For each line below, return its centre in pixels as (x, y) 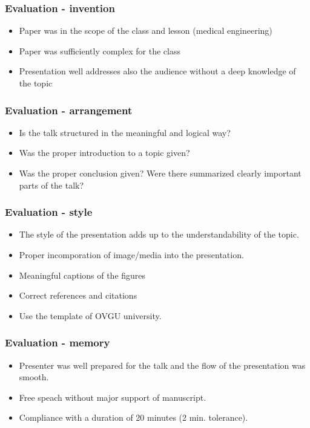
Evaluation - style (49, 212)
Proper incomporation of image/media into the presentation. (131, 255)
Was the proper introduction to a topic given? (104, 153)
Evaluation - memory (58, 342)
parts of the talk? (51, 185)
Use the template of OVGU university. (90, 315)
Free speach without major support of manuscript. (113, 397)
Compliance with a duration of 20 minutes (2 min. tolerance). (134, 417)
